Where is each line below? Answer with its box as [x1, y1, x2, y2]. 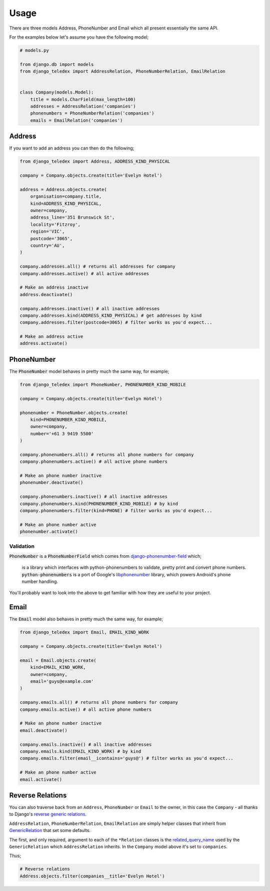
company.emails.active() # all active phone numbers [19, 706, 152, 712]
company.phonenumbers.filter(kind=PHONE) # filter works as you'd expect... [19, 508, 212, 513]
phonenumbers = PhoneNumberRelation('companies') [30, 111, 154, 116]
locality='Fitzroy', [30, 222, 81, 227]
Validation [9, 543, 35, 550]
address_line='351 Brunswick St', [30, 215, 115, 220]
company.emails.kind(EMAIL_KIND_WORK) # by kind [19, 748, 141, 754]
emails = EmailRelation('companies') [30, 118, 123, 123]
